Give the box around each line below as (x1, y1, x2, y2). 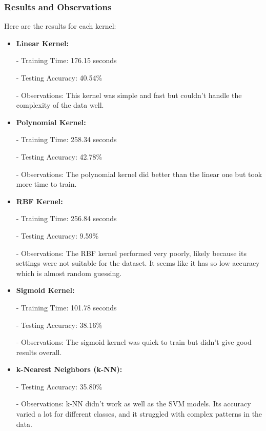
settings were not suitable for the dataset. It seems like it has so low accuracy (16, 258, 260, 268)
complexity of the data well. (16, 100, 104, 110)
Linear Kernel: (16, 37, 69, 48)
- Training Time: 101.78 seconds (16, 302, 117, 312)
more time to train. (16, 179, 77, 189)
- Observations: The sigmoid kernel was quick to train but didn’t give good (16, 337, 252, 347)
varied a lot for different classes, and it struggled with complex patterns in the (16, 408, 262, 419)
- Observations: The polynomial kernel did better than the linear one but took (16, 168, 262, 179)
